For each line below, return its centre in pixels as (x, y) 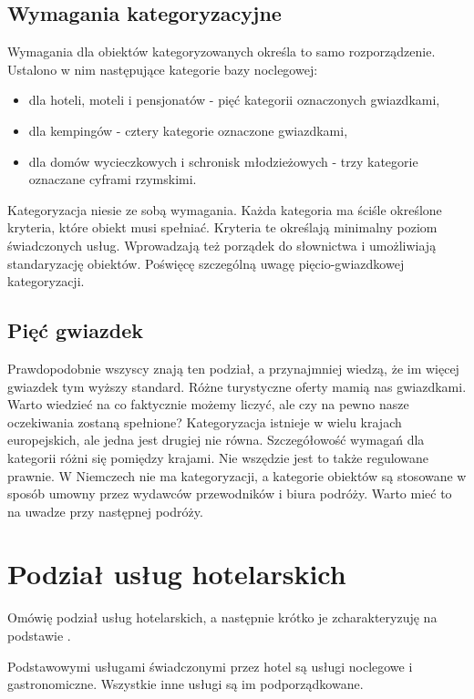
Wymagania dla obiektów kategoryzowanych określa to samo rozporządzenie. (222, 51)
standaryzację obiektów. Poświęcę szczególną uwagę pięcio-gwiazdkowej (206, 263)
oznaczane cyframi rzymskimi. (113, 179)
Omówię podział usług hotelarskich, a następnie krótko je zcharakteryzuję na (222, 617)
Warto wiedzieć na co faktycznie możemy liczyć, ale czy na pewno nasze (208, 404)
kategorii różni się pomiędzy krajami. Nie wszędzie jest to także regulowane (218, 457)
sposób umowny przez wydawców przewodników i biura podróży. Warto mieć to (230, 493)
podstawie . (39, 635)
